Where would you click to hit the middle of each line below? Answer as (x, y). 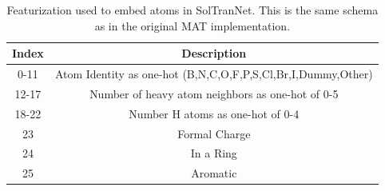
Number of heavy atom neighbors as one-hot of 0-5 (214, 93)
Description (214, 53)
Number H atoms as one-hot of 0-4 (214, 113)
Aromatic (214, 173)
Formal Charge (214, 133)
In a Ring (214, 153)
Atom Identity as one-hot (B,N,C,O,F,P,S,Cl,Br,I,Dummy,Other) (214, 74)
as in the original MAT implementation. (192, 25)
